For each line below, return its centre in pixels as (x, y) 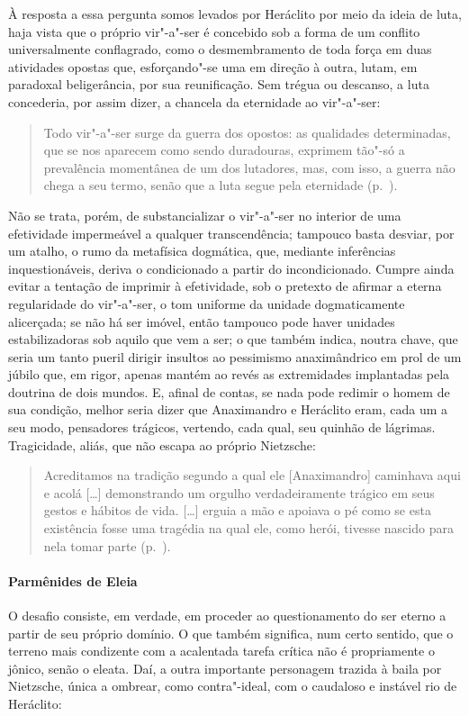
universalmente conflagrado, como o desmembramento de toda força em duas (220, 49)
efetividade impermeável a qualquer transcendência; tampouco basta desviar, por (231, 233)
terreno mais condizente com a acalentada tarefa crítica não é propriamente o (221, 651)
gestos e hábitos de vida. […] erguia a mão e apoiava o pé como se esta (237, 510)
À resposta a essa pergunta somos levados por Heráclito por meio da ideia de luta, (235, 14)
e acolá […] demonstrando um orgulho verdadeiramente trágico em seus (239, 492)
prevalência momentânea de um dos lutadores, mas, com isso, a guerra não (249, 167)
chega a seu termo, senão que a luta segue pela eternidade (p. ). (221, 185)
